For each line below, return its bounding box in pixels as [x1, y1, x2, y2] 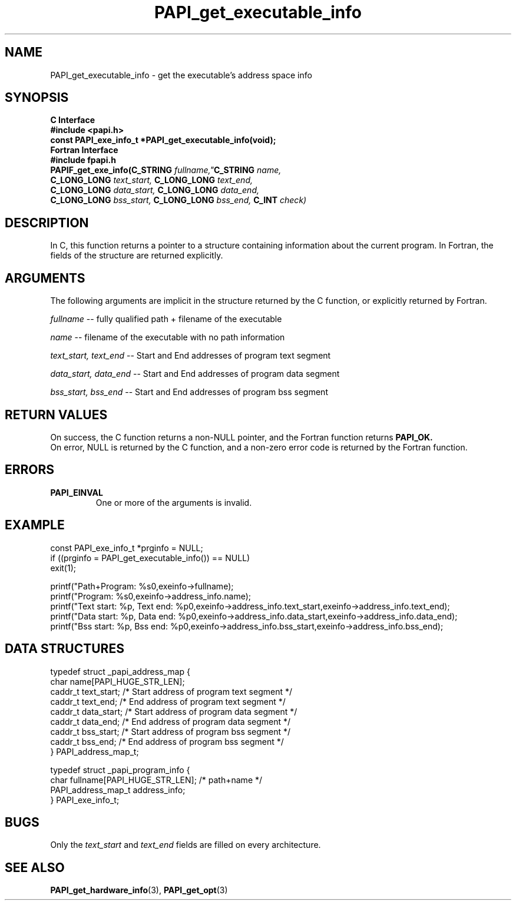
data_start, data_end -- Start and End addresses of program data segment [50, 369, 340, 379]
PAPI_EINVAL [50, 487, 103, 498]
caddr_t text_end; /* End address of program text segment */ [50, 696, 286, 707]
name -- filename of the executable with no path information [50, 332, 285, 343]
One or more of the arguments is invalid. [95, 497, 252, 508]
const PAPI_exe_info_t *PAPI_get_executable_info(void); [50, 135, 276, 145]
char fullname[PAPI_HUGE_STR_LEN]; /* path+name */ [50, 774, 263, 785]
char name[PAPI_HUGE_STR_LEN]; [50, 676, 185, 687]
